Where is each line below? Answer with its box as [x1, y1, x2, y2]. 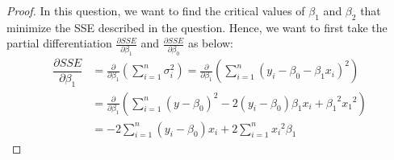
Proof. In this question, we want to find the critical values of [6, 2, 305, 18]
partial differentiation [6, 35, 112, 51]
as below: [187, 35, 234, 51]
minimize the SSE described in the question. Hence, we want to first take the [6, 18, 388, 35]
